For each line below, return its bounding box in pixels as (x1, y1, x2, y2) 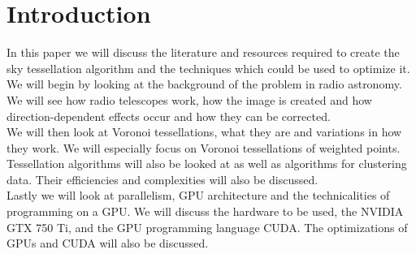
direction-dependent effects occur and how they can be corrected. (6, 107, 331, 124)
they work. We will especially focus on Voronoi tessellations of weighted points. (6, 139, 401, 156)
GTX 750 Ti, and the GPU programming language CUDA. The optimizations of (6, 218, 408, 235)
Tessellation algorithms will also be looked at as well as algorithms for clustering (6, 155, 407, 172)
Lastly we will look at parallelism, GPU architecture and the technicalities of (6, 187, 390, 204)
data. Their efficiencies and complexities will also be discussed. (6, 170, 318, 187)
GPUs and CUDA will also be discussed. (6, 235, 209, 252)
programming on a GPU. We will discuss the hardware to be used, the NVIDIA (6, 203, 404, 220)
